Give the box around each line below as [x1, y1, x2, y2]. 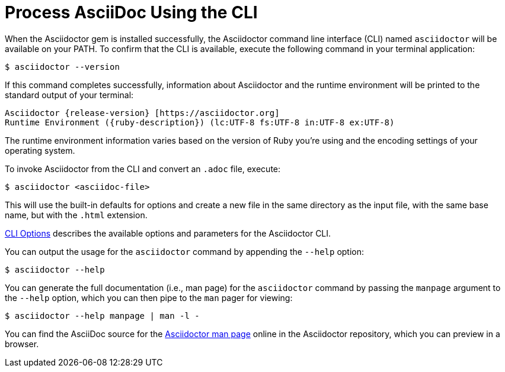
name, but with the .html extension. [5, 209, 148, 220]
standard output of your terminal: [5, 89, 134, 100]
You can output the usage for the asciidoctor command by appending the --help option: [5, 246, 365, 257]
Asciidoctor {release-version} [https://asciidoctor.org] [5, 108, 280, 118]
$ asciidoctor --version [5, 62, 120, 72]
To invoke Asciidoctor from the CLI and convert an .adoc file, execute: [5, 163, 281, 174]
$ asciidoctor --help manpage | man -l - [5, 310, 200, 321]
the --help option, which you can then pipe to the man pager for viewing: [5, 292, 293, 303]
